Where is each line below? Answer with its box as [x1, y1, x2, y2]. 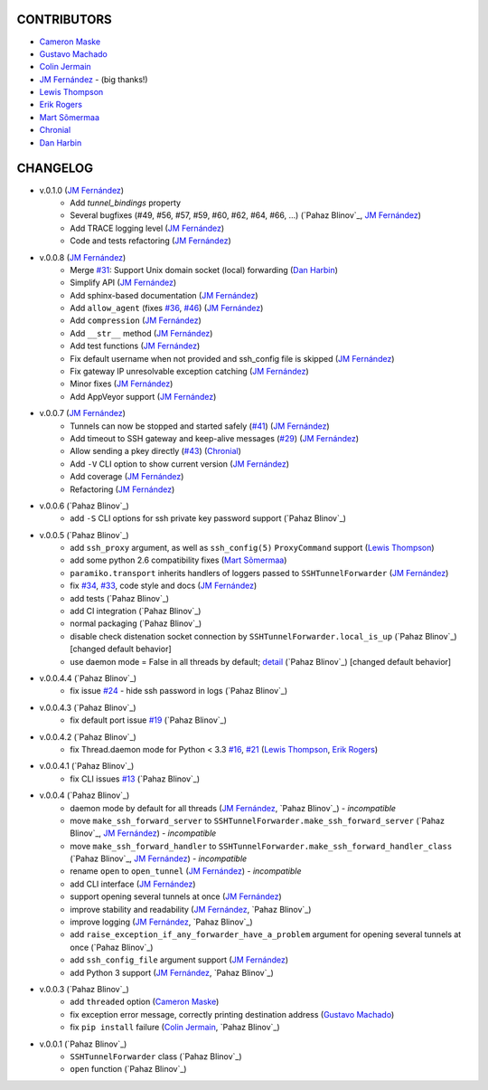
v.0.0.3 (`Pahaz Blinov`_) [39, 983, 130, 994]
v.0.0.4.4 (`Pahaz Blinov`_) [39, 673, 137, 683]
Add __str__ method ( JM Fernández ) [70, 327, 213, 338]
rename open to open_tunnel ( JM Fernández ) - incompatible [70, 866, 302, 877]
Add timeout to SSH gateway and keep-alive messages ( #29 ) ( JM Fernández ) [70, 432, 360, 443]
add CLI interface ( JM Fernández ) [70, 878, 196, 889]
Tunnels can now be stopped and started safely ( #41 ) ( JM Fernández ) [70, 421, 330, 431]
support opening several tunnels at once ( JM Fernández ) [70, 891, 282, 902]
